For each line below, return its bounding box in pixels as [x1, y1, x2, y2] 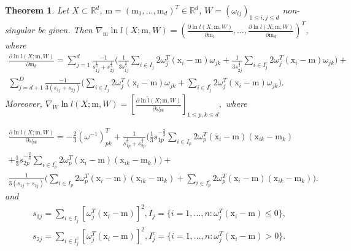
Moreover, [5, 97, 42, 110]
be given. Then [37, 23, 93, 36]
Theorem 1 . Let [5, 4, 69, 16]
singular [5, 23, 35, 36]
